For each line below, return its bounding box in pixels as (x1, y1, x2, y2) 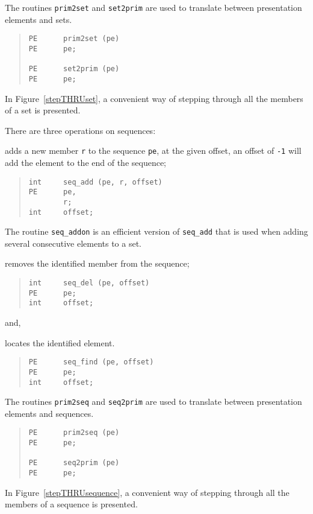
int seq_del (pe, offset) (28, 279, 150, 288)
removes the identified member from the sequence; (5, 257, 190, 270)
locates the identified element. (5, 336, 115, 349)
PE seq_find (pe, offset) (28, 358, 154, 367)
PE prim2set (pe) (28, 34, 120, 43)
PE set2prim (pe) (28, 65, 120, 74)
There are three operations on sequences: (5, 124, 156, 136)
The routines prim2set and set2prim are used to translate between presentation (5, 1, 302, 13)
